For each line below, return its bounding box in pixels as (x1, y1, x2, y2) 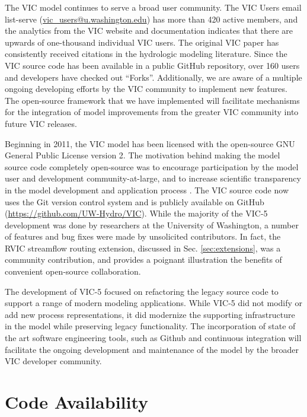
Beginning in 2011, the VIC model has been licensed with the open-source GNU (5, 137, 295, 149)
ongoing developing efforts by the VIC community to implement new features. (5, 82, 287, 95)
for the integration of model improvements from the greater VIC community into (5, 106, 299, 118)
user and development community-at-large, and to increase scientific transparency (5, 172, 301, 184)
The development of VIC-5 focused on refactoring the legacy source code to (5, 285, 279, 297)
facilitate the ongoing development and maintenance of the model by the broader (5, 343, 299, 355)
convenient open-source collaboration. (5, 265, 141, 278)
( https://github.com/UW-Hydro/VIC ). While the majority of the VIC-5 (5, 207, 268, 219)
